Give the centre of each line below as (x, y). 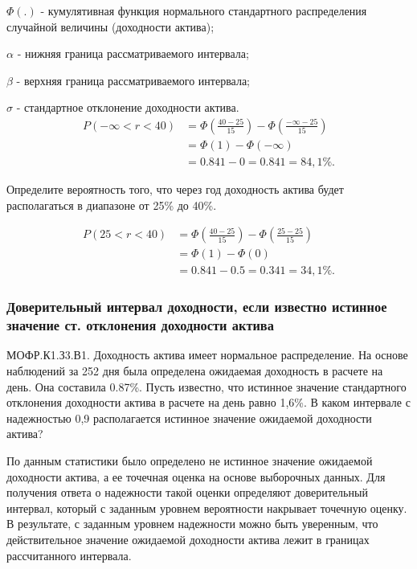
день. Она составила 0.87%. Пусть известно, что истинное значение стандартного (206, 386)
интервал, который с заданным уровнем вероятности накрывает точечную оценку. (207, 508)
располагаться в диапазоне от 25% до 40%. (112, 205)
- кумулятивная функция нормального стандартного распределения (204, 10)
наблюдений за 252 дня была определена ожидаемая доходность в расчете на (195, 371)
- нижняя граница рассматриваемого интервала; (133, 53)
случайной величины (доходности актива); (110, 26)
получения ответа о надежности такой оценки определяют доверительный (187, 492)
